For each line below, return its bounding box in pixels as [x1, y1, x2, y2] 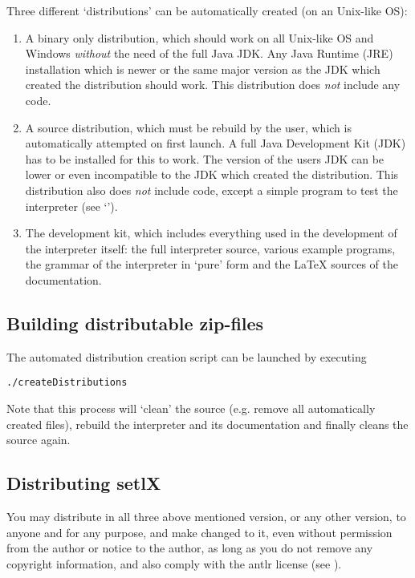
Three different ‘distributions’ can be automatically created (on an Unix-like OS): [6, 2, 408, 18]
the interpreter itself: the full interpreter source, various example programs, [25, 240, 396, 257]
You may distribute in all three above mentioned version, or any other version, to [6, 507, 406, 524]
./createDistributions [6, 377, 128, 389]
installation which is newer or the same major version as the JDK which [25, 60, 380, 77]
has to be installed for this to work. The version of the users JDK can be [25, 150, 384, 167]
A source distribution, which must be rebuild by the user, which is [25, 119, 352, 135]
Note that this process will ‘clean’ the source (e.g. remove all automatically [6, 399, 376, 416]
